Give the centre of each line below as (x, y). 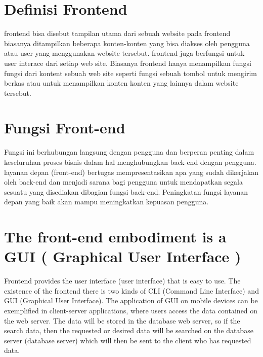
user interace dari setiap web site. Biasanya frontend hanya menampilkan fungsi (128, 63)
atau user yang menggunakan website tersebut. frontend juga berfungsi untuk (124, 53)
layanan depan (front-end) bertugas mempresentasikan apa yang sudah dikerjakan (131, 172)
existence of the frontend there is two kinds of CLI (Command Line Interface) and (131, 290)
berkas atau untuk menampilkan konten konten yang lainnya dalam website (121, 83)
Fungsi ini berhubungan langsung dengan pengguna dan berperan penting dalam (129, 152)
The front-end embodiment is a (115, 237)
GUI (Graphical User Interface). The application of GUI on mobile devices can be (131, 300)
